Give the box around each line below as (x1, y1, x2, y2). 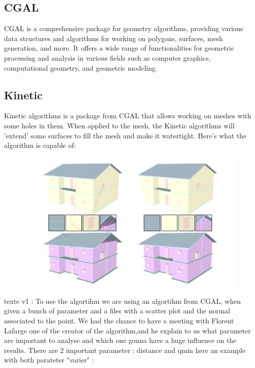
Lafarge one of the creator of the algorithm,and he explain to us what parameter (4, 325, 251, 335)
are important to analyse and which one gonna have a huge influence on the (4, 335, 236, 345)
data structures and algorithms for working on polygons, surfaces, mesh (4, 33, 223, 43)
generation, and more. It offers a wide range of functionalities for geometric (4, 43, 234, 53)
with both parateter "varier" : (4, 354, 94, 365)
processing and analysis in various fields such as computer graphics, (4, 52, 211, 63)
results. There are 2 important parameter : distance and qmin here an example (4, 344, 245, 355)
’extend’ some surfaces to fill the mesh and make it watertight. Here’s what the (4, 130, 246, 140)
